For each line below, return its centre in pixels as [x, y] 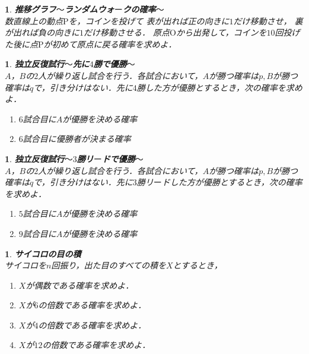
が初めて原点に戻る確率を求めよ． [110, 44]
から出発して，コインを [221, 32]
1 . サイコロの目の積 [43, 253]
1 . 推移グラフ [31, 9]
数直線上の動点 [34, 20]
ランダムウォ [89, 9]
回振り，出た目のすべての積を [109, 265]
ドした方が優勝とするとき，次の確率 [232, 182]
